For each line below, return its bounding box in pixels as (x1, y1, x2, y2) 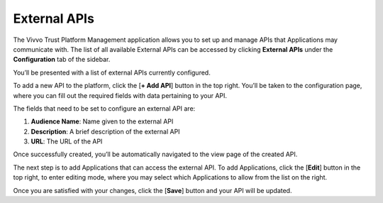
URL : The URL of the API (30, 137, 103, 146)
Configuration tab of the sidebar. (13, 55, 111, 64)
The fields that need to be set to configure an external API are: (13, 104, 196, 113)
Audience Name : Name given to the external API (30, 117, 174, 126)
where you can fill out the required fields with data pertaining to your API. (13, 91, 227, 99)
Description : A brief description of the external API (30, 127, 180, 136)
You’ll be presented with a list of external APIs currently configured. (13, 68, 211, 77)
